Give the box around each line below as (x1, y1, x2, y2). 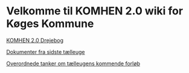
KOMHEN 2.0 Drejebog (6, 36, 63, 44)
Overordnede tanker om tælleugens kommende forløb (6, 60, 141, 67)
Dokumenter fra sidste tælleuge (6, 48, 85, 55)
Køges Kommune (6, 17, 94, 31)
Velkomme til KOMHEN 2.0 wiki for (6, 4, 183, 18)
